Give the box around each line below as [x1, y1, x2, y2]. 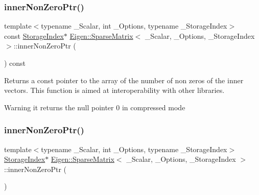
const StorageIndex [4, 30, 64, 41]
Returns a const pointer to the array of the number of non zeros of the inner [4, 75, 244, 85]
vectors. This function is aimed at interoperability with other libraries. [4, 85, 225, 95]
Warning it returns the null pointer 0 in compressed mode [4, 102, 185, 112]
